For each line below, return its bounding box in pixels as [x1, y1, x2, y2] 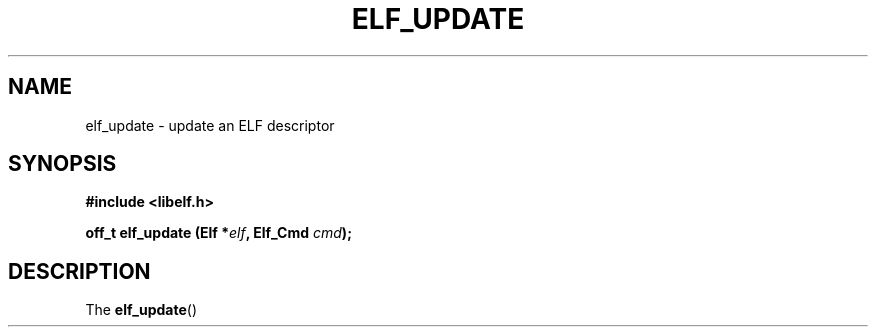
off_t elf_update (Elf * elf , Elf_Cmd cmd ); [85, 224, 352, 242]
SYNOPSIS [8, 151, 117, 177]
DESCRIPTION [8, 258, 151, 284]
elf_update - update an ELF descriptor [85, 116, 335, 134]
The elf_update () [85, 301, 198, 319]
